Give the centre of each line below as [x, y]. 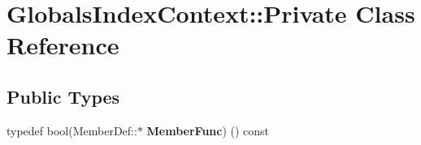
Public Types [63, 96]
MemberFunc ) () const [208, 130]
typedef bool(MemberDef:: [72, 130]
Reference [63, 45]
